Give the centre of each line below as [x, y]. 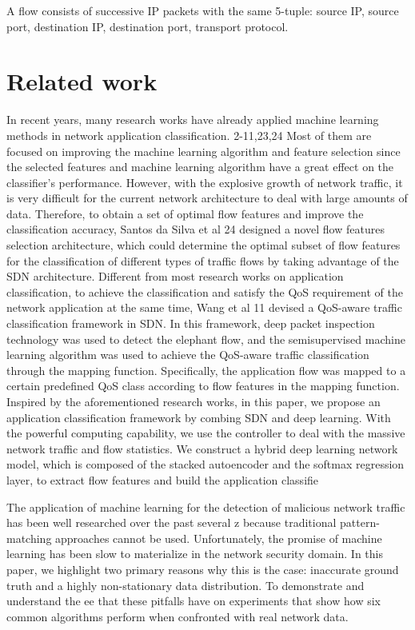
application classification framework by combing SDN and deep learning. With [199, 417]
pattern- [360, 522]
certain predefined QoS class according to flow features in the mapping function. [203, 386]
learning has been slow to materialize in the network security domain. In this [195, 554]
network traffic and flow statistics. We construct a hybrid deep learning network [202, 448]
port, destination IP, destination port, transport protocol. [148, 26]
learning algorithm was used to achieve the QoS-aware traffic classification [188, 355]
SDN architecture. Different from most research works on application [175, 276]
